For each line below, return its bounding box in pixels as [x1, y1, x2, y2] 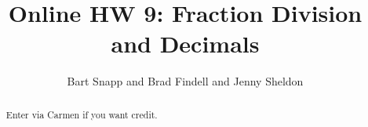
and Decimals [111, 27, 260, 60]
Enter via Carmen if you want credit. [5, 107, 158, 121]
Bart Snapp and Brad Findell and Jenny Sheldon [67, 73, 304, 89]
